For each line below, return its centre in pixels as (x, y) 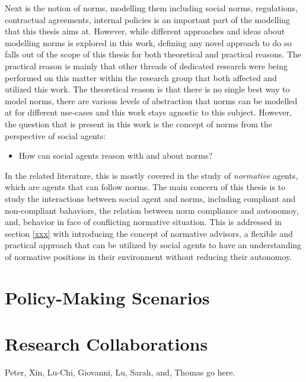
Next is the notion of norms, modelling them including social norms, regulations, (152, 8)
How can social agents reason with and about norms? (116, 155)
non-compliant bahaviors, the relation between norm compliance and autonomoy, (152, 210)
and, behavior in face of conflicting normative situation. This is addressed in (143, 222)
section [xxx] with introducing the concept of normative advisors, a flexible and (149, 233)
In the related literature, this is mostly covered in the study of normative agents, (152, 175)
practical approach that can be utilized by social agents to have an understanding (153, 245)
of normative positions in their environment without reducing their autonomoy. (149, 256)
